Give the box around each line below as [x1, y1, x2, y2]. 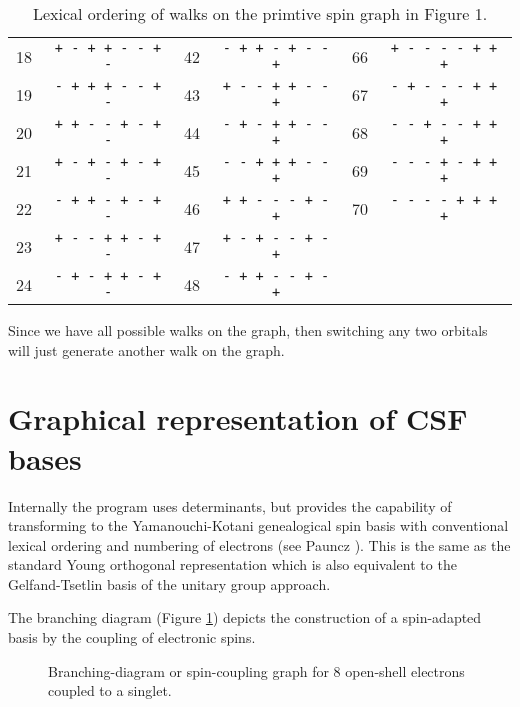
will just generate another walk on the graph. [8, 339, 285, 360]
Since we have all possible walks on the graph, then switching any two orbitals [8, 320, 488, 340]
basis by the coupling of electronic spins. [8, 627, 256, 648]
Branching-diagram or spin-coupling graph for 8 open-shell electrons [48, 660, 465, 681]
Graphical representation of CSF [8, 398, 468, 439]
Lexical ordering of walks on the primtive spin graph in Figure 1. [32, 2, 488, 25]
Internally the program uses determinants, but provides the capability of [8, 495, 452, 516]
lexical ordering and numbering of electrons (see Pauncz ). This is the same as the [8, 534, 511, 555]
